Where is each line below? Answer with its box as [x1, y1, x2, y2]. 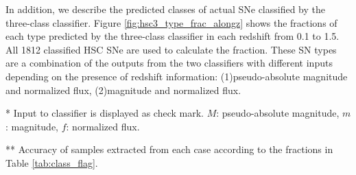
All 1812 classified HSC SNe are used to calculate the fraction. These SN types [5, 42, 337, 56]
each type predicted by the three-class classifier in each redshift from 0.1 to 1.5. [5, 29, 340, 43]
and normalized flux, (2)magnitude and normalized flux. [5, 82, 241, 97]
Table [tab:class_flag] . [5, 155, 98, 170]
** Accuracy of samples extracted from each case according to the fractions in [5, 142, 333, 156]
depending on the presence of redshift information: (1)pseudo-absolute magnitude [5, 69, 348, 83]
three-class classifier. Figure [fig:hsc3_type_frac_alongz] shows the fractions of [5, 15, 337, 30]
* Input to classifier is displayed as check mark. [5, 106, 204, 120]
